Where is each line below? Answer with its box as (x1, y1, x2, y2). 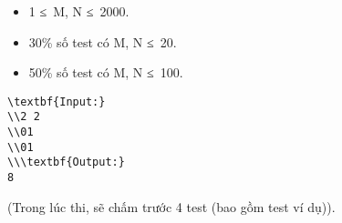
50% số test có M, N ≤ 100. (28, 63, 183, 82)
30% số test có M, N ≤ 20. (28, 32, 177, 51)
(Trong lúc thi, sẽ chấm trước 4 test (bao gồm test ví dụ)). (7, 197, 336, 216)
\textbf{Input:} (7, 95, 106, 108)
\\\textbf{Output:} (7, 156, 125, 169)
